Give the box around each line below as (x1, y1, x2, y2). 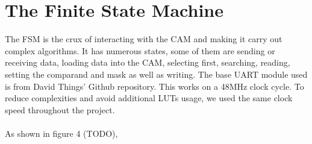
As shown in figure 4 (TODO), (5, 127, 118, 139)
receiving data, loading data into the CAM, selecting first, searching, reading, (5, 56, 290, 69)
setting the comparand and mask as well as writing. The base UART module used (5, 67, 308, 80)
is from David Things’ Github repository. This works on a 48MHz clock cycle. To (5, 80, 304, 92)
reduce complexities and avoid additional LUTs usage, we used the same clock (5, 92, 293, 104)
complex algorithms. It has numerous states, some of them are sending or (5, 44, 275, 57)
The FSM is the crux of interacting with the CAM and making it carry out (5, 33, 282, 45)
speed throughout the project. (5, 103, 115, 116)
